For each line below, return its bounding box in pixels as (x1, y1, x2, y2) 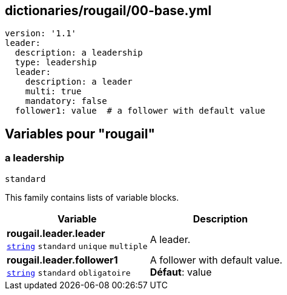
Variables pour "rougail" (5, 126, 156, 141)
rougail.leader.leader (7, 227, 105, 239)
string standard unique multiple (7, 241, 148, 251)
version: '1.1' (5, 28, 77, 39)
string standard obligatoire (7, 268, 131, 277)
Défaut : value (150, 265, 212, 278)
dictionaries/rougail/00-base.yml (5, 3, 212, 18)
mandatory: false (25, 96, 107, 106)
